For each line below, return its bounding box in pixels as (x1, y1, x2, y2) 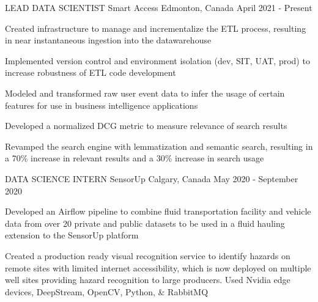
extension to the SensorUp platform (5, 229, 139, 241)
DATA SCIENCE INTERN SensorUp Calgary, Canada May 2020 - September (5, 172, 298, 185)
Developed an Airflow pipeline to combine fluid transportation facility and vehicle (5, 205, 311, 218)
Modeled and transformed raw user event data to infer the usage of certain (5, 86, 285, 99)
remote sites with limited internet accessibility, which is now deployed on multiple (5, 261, 311, 274)
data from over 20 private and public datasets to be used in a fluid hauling (5, 216, 285, 229)
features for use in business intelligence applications (5, 98, 198, 111)
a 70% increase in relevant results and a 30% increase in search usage (5, 152, 264, 164)
